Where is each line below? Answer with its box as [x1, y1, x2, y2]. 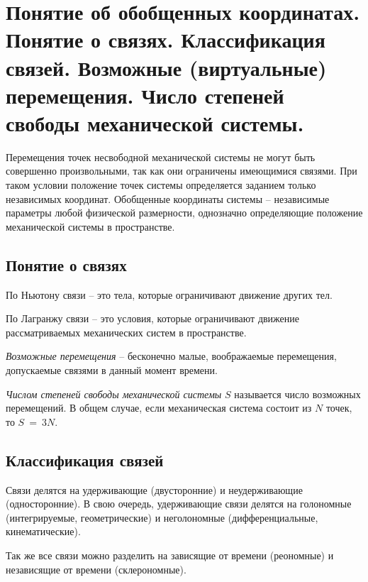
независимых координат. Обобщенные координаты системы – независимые [6, 191, 330, 206]
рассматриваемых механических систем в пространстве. [6, 324, 247, 339]
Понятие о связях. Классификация [6, 25, 325, 54]
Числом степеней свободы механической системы [6, 386, 222, 401]
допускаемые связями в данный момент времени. [6, 363, 218, 378]
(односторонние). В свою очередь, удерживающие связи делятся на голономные [6, 496, 352, 511]
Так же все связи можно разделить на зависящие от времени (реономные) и [6, 547, 334, 562]
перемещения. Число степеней [6, 80, 284, 109]
